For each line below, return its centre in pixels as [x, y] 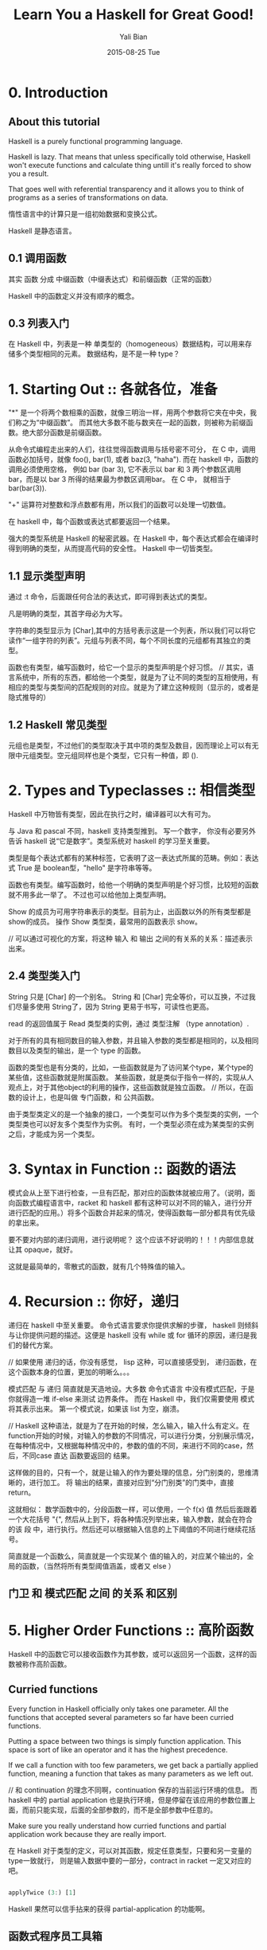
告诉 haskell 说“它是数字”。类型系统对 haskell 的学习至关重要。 [111, 841]
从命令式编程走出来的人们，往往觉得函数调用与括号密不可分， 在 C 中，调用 [132, 449]
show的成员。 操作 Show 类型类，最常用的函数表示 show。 [105, 921]
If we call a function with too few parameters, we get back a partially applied [133, 1764]
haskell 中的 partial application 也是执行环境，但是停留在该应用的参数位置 [128, 1800]
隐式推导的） [29, 698]
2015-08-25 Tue [133, 52]
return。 [22, 1492]
